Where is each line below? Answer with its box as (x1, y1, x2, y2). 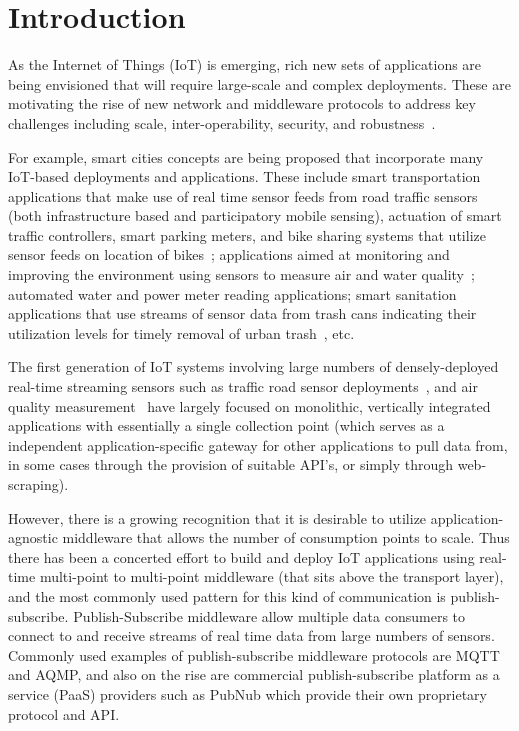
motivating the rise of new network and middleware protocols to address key (8, 93, 476, 114)
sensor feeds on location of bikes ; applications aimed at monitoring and (8, 244, 450, 265)
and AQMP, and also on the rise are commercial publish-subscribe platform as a (8, 664, 500, 685)
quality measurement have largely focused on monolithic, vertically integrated (8, 395, 491, 416)
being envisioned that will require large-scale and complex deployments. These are (8, 73, 511, 94)
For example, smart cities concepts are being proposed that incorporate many (8, 146, 484, 167)
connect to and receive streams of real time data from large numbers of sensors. (8, 625, 495, 646)
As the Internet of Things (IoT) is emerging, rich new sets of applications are (8, 54, 482, 75)
